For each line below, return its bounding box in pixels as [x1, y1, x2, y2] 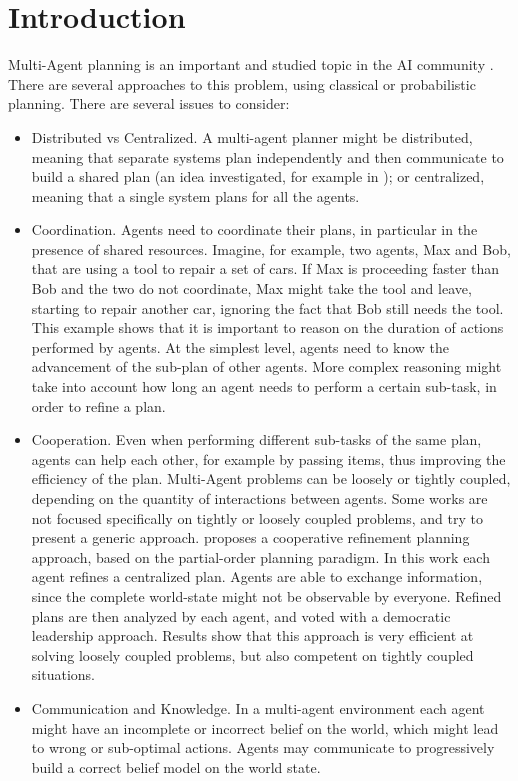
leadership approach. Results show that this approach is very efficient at [31, 625, 474, 646]
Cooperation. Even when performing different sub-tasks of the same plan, [31, 429, 482, 450]
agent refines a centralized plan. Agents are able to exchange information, [31, 566, 483, 587]
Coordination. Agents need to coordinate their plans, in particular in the [31, 219, 478, 240]
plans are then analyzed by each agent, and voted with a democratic [31, 605, 451, 626]
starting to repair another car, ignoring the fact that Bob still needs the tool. [31, 297, 504, 318]
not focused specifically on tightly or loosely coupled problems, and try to [31, 507, 483, 528]
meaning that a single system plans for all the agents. [31, 185, 360, 206]
